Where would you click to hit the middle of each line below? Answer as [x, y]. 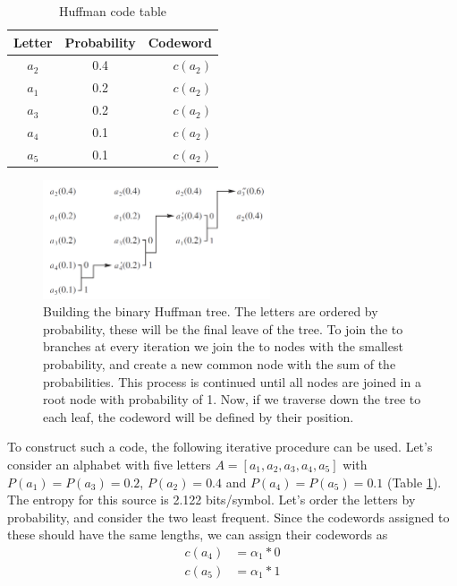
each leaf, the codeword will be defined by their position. [199, 416]
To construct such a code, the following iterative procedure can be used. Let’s [220, 447]
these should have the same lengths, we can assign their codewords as [198, 534]
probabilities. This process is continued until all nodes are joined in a [232, 381]
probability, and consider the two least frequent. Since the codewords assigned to [228, 517]
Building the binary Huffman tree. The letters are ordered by [211, 311]
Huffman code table [113, 11]
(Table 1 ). [414, 482]
